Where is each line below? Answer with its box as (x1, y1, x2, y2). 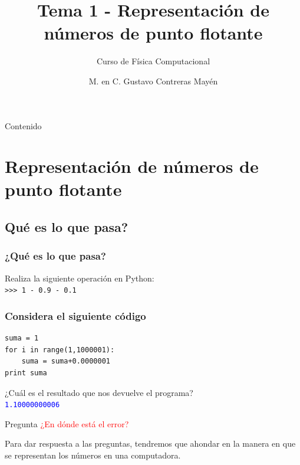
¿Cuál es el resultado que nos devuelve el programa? (5, 386, 193, 398)
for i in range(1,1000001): (5, 345, 115, 354)
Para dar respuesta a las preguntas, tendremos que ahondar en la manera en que (5, 437, 296, 450)
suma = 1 (5, 334, 39, 343)
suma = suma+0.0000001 (21, 357, 110, 366)
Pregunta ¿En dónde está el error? (5, 417, 129, 430)
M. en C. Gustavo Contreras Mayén (88, 74, 218, 87)
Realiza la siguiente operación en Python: (5, 271, 154, 284)
